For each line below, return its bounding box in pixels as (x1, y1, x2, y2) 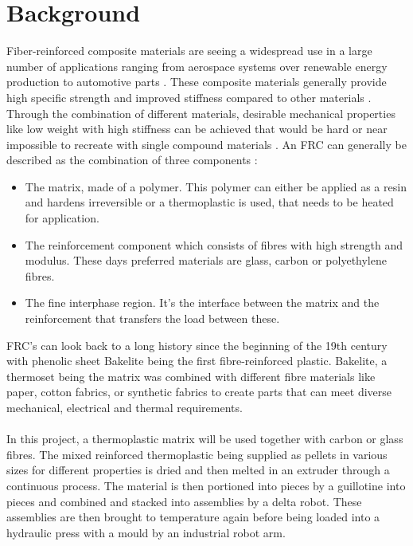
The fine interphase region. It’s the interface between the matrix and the (25, 294, 380, 311)
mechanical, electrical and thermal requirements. (6, 399, 243, 415)
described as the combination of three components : (6, 151, 258, 168)
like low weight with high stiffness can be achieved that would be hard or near (6, 120, 388, 137)
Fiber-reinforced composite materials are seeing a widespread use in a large (6, 42, 372, 59)
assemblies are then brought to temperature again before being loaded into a (6, 509, 380, 525)
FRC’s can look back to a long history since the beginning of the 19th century (6, 336, 388, 353)
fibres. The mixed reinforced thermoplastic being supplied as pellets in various (6, 446, 388, 462)
